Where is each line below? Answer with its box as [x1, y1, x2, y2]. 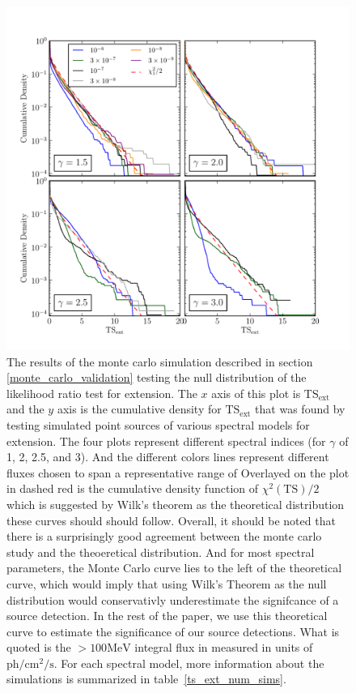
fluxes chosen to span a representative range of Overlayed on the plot [6, 464, 350, 481]
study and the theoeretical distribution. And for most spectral [6, 543, 315, 560]
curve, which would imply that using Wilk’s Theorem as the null [6, 575, 327, 592]
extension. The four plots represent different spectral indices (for [6, 432, 326, 449]
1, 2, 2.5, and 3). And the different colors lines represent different [6, 448, 329, 465]
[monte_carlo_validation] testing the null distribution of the [6, 369, 307, 386]
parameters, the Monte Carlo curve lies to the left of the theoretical [6, 559, 342, 576]
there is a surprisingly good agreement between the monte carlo [6, 528, 322, 545]
